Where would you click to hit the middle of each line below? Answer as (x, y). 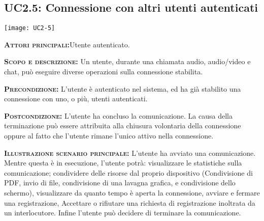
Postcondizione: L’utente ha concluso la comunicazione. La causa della (118, 115)
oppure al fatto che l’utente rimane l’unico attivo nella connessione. (109, 136)
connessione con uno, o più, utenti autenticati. (76, 99)
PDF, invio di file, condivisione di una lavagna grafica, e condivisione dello (120, 183)
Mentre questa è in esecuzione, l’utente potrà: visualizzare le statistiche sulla (123, 163)
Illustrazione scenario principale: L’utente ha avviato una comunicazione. (130, 153)
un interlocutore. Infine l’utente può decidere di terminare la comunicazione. (123, 213)
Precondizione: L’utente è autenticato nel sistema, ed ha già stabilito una (123, 88)
